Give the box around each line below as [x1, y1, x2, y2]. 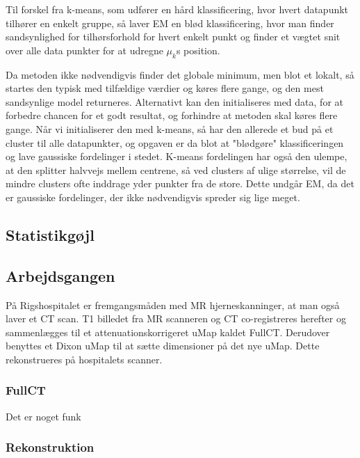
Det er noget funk [6, 409, 81, 423]
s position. [176, 42, 220, 57]
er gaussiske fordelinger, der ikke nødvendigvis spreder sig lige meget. [6, 189, 300, 204]
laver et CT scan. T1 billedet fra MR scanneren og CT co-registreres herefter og [6, 311, 346, 326]
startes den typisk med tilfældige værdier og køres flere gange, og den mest [6, 81, 324, 95]
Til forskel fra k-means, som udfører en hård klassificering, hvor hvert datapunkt [6, 2, 349, 16]
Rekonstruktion [6, 439, 95, 456]
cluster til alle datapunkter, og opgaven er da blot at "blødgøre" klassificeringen [6, 135, 344, 150]
